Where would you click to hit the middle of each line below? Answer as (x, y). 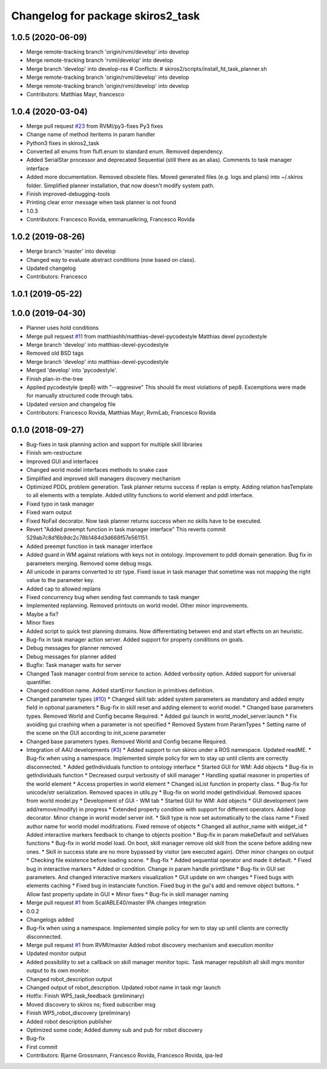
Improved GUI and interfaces (62, 461)
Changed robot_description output (69, 979)
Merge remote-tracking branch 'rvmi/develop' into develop (100, 60)
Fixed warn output (49, 512)
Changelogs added (50, 919)
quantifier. (39, 682)
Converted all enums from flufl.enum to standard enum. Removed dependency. (125, 152)
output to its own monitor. (58, 971)
